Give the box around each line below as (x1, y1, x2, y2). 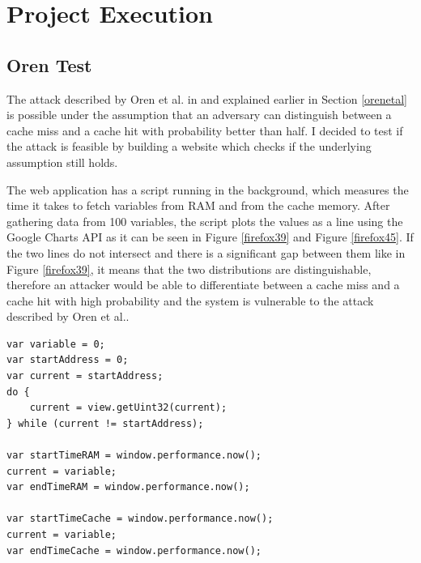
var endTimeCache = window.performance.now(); (6, 544, 262, 557)
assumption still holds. (6, 153, 118, 170)
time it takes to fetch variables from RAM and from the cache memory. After (6, 197, 390, 214)
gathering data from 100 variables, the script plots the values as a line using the (6, 212, 403, 229)
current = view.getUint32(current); (29, 402, 228, 414)
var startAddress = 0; (6, 354, 129, 366)
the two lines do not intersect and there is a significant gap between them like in (6, 244, 406, 261)
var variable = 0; (6, 338, 105, 350)
